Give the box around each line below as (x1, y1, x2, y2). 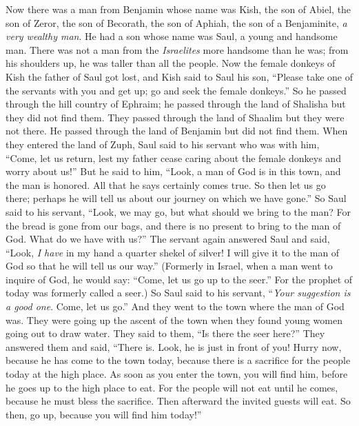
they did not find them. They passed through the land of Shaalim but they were (6, 110, 345, 124)
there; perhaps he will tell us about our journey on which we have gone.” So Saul (6, 191, 347, 205)
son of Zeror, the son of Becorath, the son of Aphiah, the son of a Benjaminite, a (6, 15, 347, 30)
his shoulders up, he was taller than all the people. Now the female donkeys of (6, 56, 336, 70)
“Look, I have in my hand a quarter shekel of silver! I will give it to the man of (6, 245, 340, 259)
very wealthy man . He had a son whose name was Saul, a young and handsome (6, 29, 338, 43)
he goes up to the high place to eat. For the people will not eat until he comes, (6, 380, 338, 394)
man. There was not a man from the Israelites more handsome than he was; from (6, 42, 349, 57)
